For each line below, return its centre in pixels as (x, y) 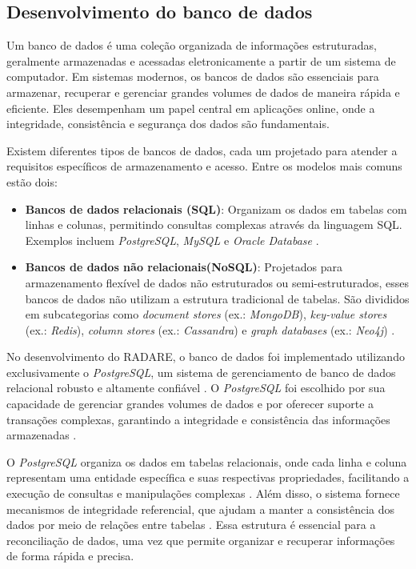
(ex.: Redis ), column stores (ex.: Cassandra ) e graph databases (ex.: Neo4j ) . (210, 329)
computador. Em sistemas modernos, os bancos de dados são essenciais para (193, 76)
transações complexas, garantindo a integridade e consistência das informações (198, 419)
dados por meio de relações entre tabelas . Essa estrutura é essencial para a (191, 525)
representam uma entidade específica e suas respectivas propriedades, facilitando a (208, 477)
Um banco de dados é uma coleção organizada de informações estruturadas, (192, 45)
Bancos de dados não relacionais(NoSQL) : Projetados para (184, 267)
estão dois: (32, 181)
